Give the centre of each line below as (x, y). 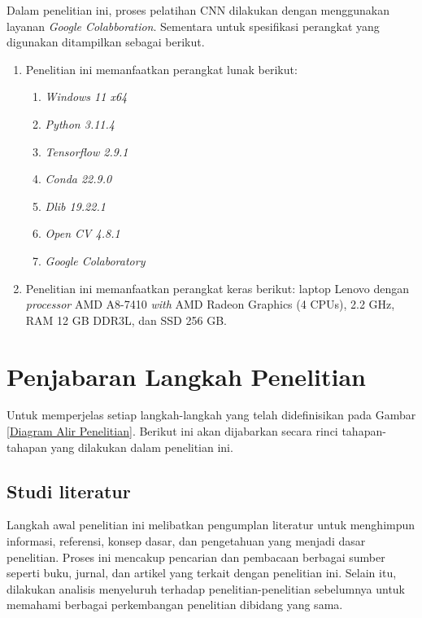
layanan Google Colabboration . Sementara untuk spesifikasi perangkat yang (193, 26)
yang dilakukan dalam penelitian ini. (142, 447)
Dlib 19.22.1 (75, 206)
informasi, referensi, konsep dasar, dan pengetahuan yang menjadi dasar (186, 541)
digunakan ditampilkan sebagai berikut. (106, 42)
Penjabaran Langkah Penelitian (186, 376)
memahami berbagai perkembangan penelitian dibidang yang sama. (175, 605)
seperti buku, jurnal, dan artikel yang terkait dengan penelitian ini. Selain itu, (202, 573)
